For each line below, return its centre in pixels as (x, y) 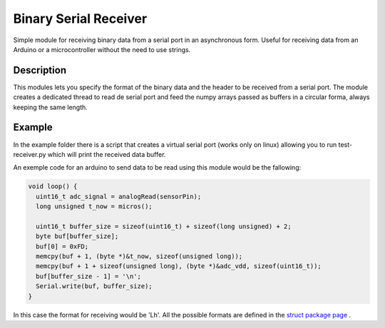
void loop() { (53, 186)
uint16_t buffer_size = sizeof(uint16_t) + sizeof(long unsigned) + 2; (164, 226)
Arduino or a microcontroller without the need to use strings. (102, 49)
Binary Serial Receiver (80, 19)
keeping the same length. (51, 107)
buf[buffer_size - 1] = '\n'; (89, 276)
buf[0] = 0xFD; (62, 246)
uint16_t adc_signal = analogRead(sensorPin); (119, 196)
